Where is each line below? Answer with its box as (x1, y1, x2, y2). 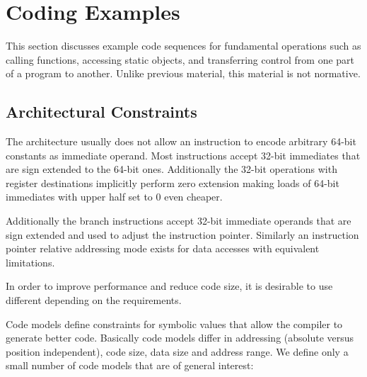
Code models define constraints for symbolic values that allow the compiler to (6, 316, 343, 331)
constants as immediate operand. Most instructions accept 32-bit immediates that (6, 147, 361, 162)
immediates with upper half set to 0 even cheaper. (6, 189, 223, 204)
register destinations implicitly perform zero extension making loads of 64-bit (6, 175, 339, 190)
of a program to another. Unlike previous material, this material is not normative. (6, 66, 361, 81)
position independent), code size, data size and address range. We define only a (6, 344, 349, 359)
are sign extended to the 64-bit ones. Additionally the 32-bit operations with (6, 162, 337, 176)
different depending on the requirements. (6, 293, 182, 308)
